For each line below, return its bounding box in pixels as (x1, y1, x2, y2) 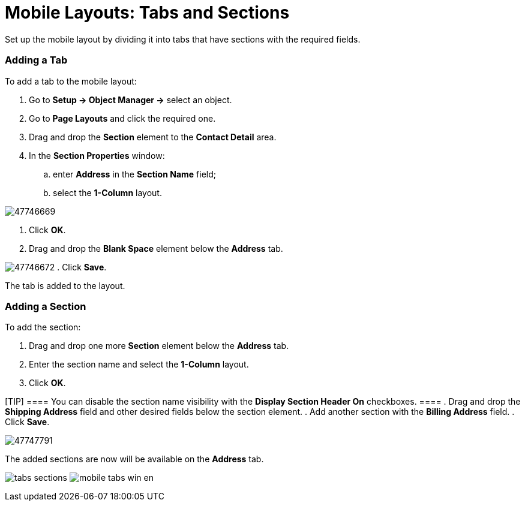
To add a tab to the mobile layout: (5, 76, 137, 86)
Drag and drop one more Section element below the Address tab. (29, 341, 289, 351)
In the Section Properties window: (29, 150, 165, 161)
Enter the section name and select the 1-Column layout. (29, 359, 249, 370)
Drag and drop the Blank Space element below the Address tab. (29, 243, 283, 254)
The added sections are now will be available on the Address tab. (5, 454, 264, 465)
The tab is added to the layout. (5, 280, 125, 291)
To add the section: (5, 322, 81, 333)
